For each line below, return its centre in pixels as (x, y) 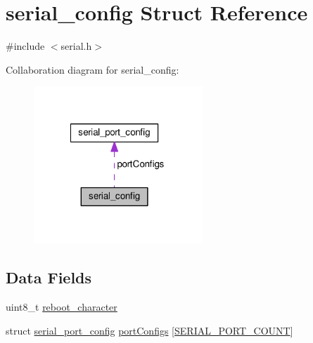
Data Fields (49, 277)
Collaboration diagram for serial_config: (92, 69)
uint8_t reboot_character (62, 307)
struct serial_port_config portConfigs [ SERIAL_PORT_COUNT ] (149, 330)
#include (25, 46)
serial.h (76, 46)
